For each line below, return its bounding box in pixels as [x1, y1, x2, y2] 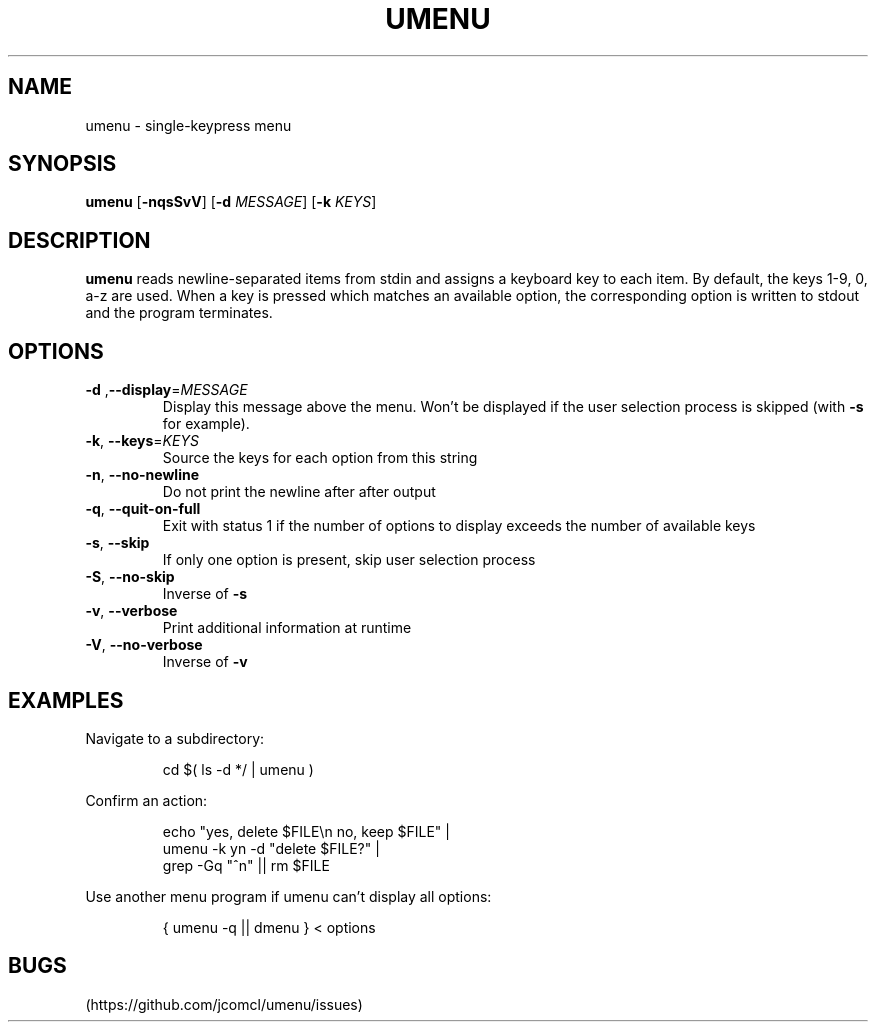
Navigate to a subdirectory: [85, 729, 265, 747]
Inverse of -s [162, 585, 248, 603]
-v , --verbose [85, 602, 178, 620]
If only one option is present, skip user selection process [162, 551, 536, 569]
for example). [162, 415, 250, 433]
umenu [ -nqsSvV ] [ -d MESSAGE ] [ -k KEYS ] [85, 193, 377, 211]
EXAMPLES [8, 687, 124, 713]
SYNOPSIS [8, 151, 117, 177]
